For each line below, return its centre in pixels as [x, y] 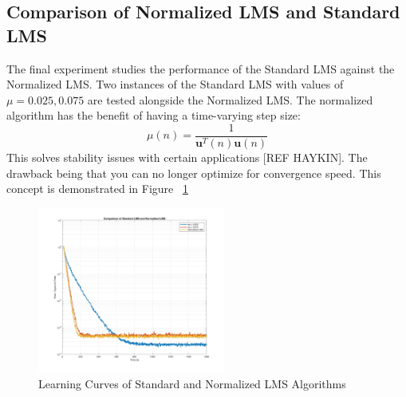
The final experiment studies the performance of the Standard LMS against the [201, 68]
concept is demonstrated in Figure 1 [97, 189]
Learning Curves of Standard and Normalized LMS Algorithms [192, 383]
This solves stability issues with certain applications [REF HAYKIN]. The [187, 157]
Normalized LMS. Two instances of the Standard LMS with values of [175, 84]
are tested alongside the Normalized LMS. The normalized [230, 99]
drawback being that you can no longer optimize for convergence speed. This [194, 173]
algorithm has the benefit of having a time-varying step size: [154, 115]
